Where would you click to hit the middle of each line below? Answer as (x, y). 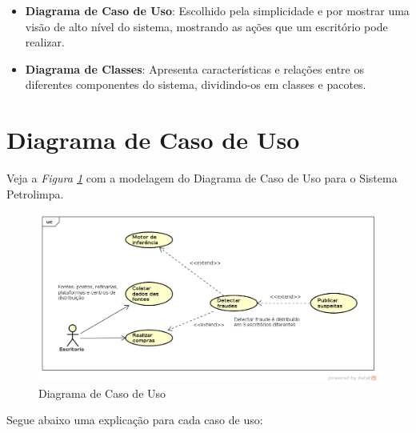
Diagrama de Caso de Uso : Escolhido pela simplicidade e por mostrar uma (217, 10)
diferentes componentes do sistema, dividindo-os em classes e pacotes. (196, 84)
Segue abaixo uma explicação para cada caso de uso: (135, 420)
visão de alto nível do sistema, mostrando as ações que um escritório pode (206, 26)
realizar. (45, 42)
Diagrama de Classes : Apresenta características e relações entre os (195, 68)
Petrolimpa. (35, 193)
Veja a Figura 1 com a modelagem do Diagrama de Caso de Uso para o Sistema (202, 178)
